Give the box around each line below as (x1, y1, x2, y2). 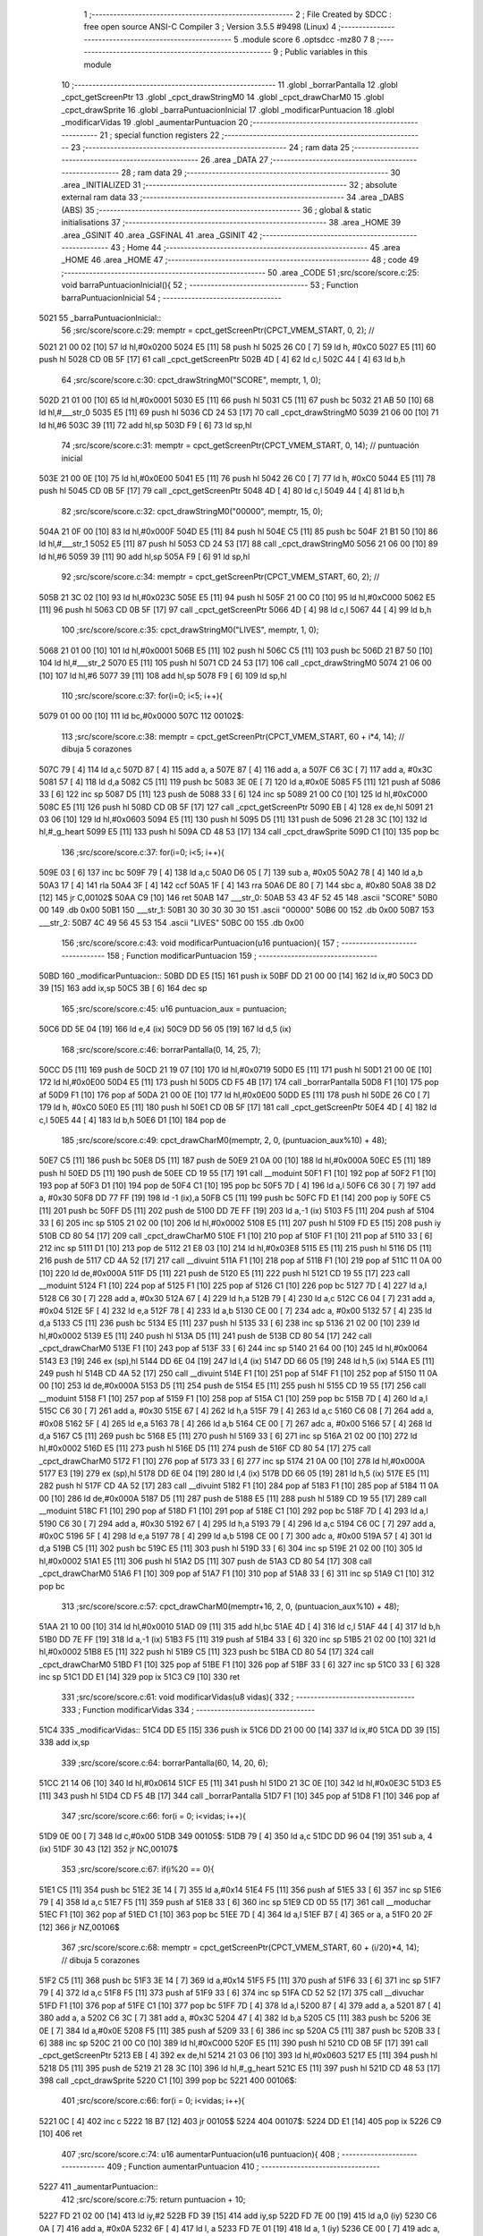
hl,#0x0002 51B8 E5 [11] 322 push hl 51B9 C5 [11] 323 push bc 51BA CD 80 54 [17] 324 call (38, 1647, 375, 1657)
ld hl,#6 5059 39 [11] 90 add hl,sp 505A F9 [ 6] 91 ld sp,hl (38, 551, 250, 562)
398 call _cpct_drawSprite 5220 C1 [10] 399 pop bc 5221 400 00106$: (38, 2075, 297, 2086)
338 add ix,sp (38, 1737, 89, 1748)
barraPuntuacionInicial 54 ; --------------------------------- (61, 292, 282, 303)
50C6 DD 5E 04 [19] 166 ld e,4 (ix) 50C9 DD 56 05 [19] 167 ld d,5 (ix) (38, 1024, 292, 1035)
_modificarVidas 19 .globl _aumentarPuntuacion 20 (61, 117, 249, 128)
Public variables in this (284, 47, 369, 57)
